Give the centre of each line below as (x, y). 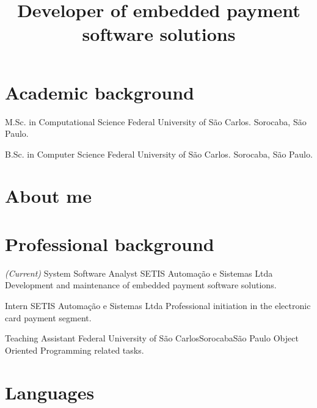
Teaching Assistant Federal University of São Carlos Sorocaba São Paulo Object (152, 338)
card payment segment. (48, 317)
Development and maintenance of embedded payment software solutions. (141, 285)
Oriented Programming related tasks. (75, 350)
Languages (50, 392)
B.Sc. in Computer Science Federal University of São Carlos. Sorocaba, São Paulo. (159, 154)
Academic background (100, 92)
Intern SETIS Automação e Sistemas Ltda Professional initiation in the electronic (158, 305)
